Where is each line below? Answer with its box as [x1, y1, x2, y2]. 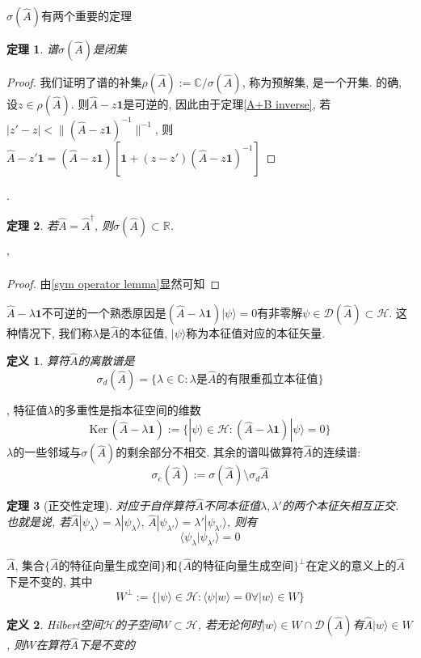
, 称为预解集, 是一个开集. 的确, [242, 74, 402, 90]
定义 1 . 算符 [6, 352, 69, 369]
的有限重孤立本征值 [216, 373, 318, 385]
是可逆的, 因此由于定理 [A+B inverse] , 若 [123, 96, 331, 112]
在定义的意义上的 [305, 557, 397, 574]
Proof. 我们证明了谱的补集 [6, 74, 142, 90]
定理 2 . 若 [6, 216, 58, 233]
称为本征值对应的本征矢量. [186, 325, 326, 342]
